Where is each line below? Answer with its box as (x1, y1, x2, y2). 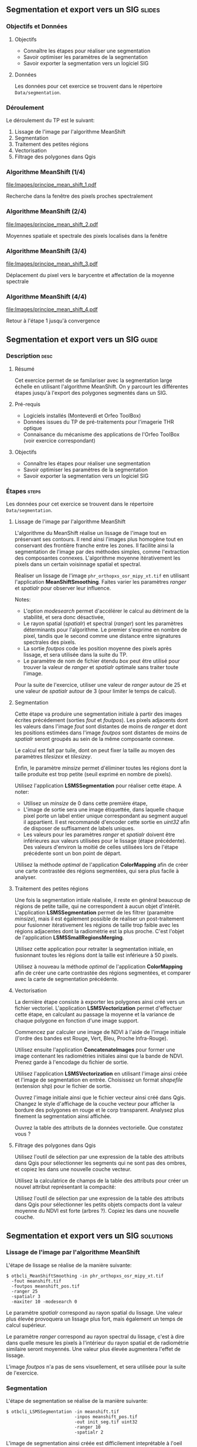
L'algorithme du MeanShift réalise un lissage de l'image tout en (14, 530, 167, 537)
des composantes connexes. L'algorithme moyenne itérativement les (14, 554, 181, 561)
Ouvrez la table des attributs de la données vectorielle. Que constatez (14, 1124, 184, 1132)
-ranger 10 (74, 1424, 101, 1431)
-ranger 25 (11, 1288, 38, 1294)
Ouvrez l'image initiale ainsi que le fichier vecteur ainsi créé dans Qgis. (14, 1094, 186, 1101)
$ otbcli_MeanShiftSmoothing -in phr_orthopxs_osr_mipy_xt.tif (6, 1273, 164, 1279)
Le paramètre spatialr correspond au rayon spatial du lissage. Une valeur (6, 1309, 183, 1316)
